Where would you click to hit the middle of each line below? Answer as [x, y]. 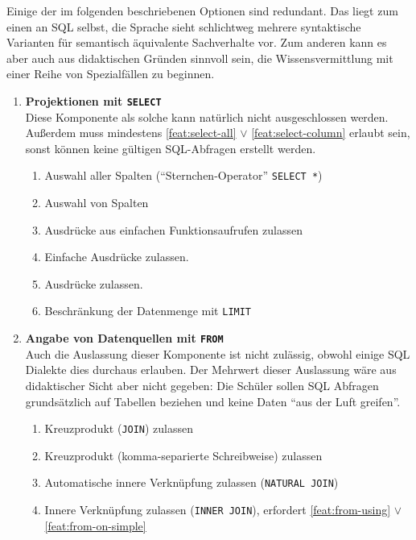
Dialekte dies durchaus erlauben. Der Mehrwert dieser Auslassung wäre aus [211, 370]
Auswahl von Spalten [97, 203]
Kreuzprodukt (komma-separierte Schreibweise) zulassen [183, 455]
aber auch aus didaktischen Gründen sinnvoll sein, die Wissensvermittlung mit [200, 58]
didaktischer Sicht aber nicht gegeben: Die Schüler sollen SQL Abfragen [202, 385]
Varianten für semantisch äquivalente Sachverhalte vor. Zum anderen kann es [197, 42]
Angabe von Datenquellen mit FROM [124, 338]
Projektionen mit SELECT [93, 100]
